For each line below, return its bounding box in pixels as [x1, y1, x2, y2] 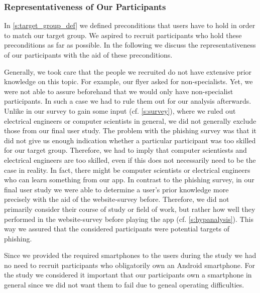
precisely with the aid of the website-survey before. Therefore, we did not [4, 194, 229, 204]
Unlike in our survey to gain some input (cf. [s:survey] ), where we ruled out [4, 105, 236, 116]
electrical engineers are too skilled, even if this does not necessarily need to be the [4, 154, 256, 165]
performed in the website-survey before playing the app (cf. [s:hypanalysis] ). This [4, 213, 253, 224]
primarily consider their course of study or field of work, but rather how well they [4, 203, 255, 214]
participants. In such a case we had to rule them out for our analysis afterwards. [4, 96, 251, 106]
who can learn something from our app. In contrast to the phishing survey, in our [4, 174, 254, 185]
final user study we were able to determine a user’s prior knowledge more [4, 184, 229, 194]
